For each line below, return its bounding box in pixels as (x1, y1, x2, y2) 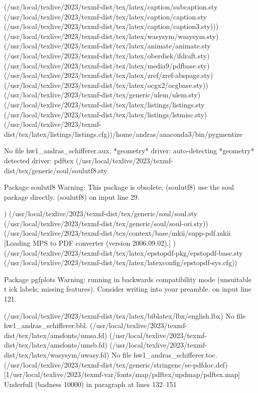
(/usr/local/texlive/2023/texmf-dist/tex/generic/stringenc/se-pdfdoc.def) (4, 359, 228, 370)
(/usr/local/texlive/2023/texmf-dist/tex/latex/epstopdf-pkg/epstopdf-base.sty (4, 247, 243, 258)
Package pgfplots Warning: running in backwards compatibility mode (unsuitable (4, 274, 252, 284)
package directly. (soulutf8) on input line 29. (4, 191, 139, 202)
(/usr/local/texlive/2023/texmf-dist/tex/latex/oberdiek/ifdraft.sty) (4, 50, 210, 60)
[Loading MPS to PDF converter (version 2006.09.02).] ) (4, 238, 176, 248)
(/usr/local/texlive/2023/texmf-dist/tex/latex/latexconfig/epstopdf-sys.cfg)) (4, 257, 238, 268)
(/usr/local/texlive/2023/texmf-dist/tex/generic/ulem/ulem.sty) (4, 89, 201, 100)
